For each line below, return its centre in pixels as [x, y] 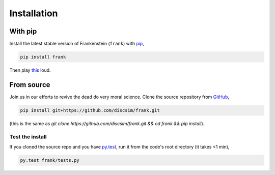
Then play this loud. [30, 70]
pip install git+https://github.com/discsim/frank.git [90, 110]
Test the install [28, 136]
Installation [34, 13]
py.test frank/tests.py [50, 161]
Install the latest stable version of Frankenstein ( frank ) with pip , [77, 44]
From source [30, 85]
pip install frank [43, 57]
